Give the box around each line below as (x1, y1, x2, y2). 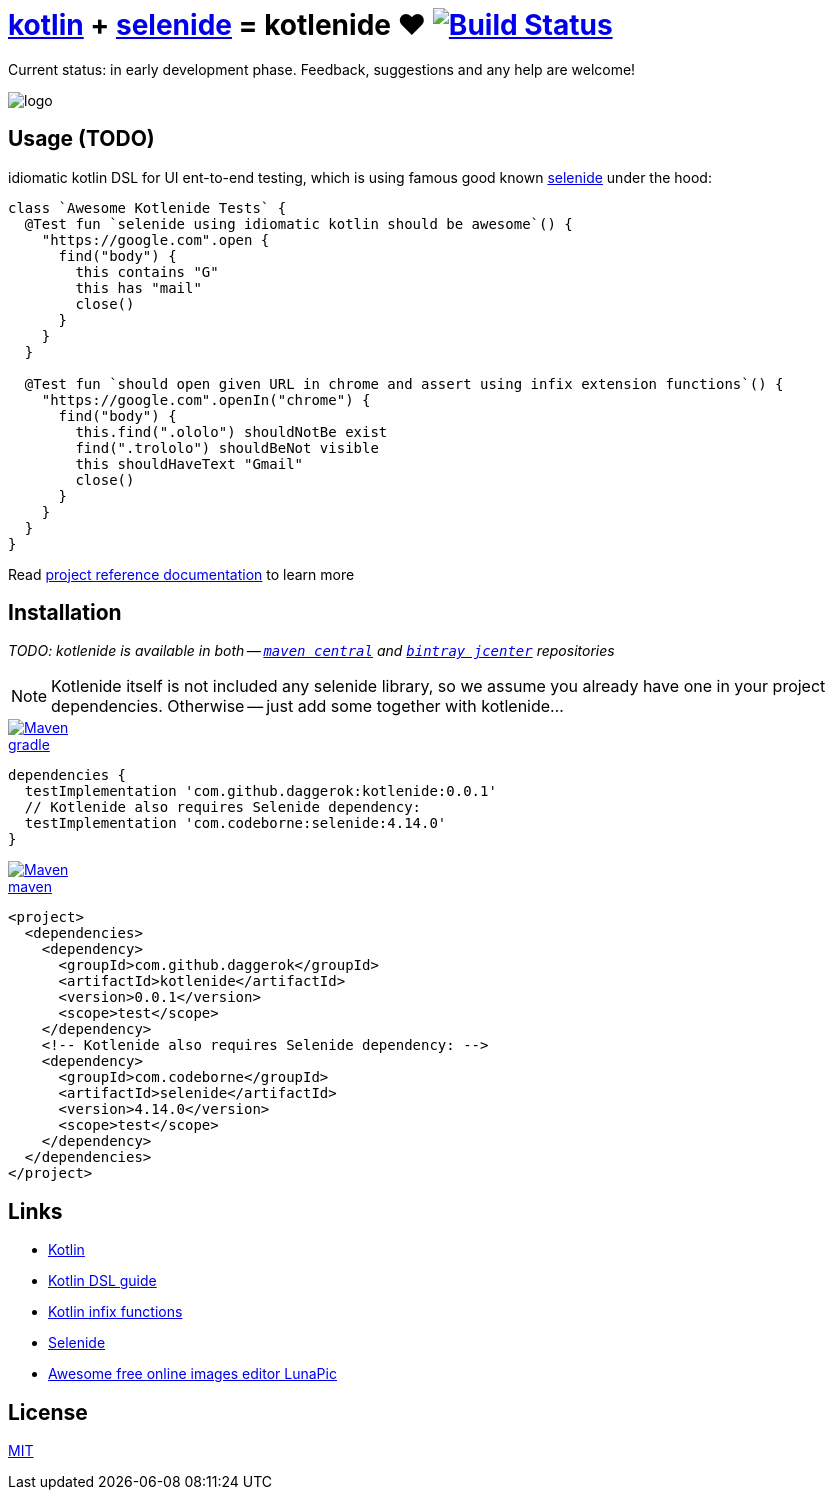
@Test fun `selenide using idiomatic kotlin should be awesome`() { (24, 215, 573, 232)
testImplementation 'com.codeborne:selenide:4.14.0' (24, 815, 447, 832)
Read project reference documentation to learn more (8, 565, 355, 583)
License (8, 1399, 88, 1425)
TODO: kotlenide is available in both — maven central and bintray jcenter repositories (8, 642, 615, 660)
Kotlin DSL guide (48, 1272, 157, 1290)
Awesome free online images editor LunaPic (48, 1365, 337, 1383)
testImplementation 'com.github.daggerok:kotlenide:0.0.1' (24, 783, 497, 800)
